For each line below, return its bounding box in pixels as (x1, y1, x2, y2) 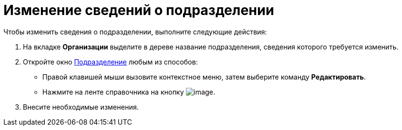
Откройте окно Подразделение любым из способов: (23, 57, 198, 66)
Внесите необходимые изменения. (23, 102, 139, 111)
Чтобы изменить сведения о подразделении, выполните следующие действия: (3, 27, 267, 36)
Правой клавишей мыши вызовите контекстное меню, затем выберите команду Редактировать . (42, 72, 366, 81)
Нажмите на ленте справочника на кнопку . (42, 87, 216, 96)
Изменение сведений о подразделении (3, 2, 274, 18)
